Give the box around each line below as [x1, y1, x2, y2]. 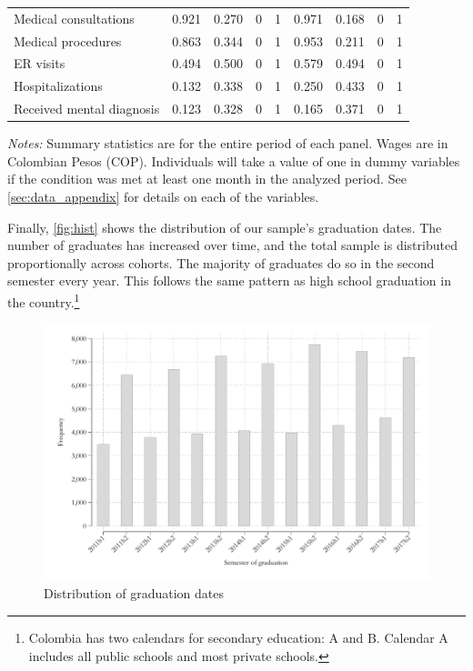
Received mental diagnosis [14, 99, 160, 118]
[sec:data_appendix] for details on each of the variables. [7, 187, 319, 205]
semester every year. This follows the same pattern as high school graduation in [7, 271, 451, 290]
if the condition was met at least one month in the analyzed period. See [7, 169, 407, 188]
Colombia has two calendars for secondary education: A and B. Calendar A [28, 628, 448, 647]
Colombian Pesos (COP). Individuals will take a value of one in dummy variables [7, 151, 460, 170]
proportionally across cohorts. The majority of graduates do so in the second [7, 253, 435, 272]
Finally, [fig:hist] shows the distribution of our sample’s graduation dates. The [7, 217, 442, 236]
